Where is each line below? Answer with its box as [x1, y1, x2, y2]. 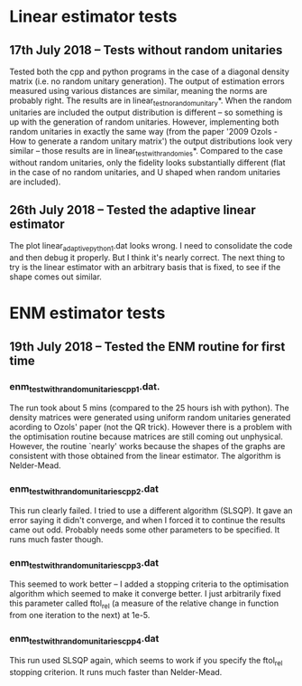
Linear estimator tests [9, 6, 178, 27]
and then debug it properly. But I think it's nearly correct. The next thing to [9, 252, 286, 263]
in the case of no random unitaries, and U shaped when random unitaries [9, 166, 281, 177]
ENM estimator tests [9, 303, 166, 324]
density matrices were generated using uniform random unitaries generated [9, 412, 291, 423]
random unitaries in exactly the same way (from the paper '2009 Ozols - [9, 126, 278, 136]
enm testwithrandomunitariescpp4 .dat [9, 633, 160, 647]
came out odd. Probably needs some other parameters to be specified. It [9, 524, 280, 535]
